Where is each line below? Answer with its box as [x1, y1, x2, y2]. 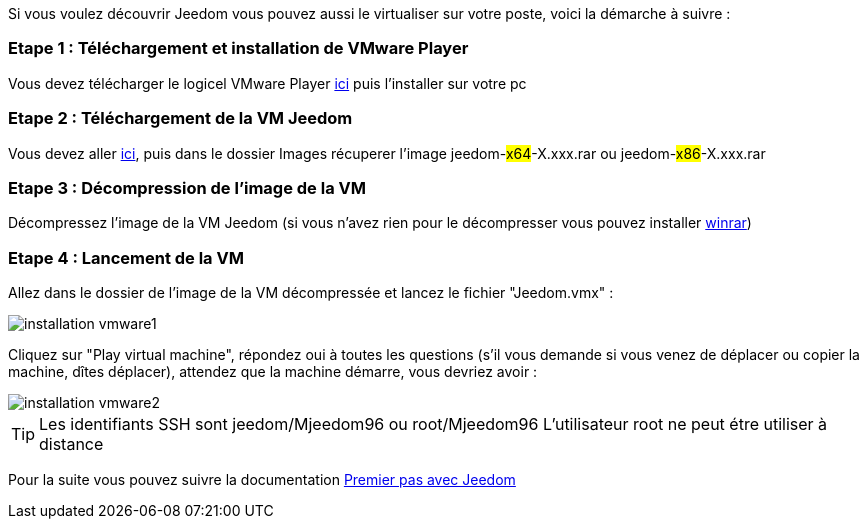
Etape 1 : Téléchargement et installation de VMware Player [8, 38, 469, 59]
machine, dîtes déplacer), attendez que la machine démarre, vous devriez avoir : [8, 363, 538, 380]
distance [39, 434, 104, 454]
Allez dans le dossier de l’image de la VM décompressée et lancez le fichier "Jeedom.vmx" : [8, 284, 614, 301]
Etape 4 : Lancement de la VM [8, 247, 244, 268]
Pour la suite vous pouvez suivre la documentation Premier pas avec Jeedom [8, 471, 516, 488]
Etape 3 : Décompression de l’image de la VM [8, 177, 366, 198]
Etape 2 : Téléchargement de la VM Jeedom [8, 108, 353, 129]
